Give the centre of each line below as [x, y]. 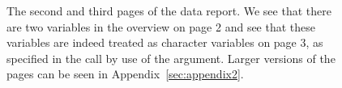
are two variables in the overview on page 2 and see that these [161, 26]
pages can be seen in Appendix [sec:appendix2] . [125, 74]
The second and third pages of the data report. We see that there [169, 10]
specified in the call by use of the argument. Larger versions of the [171, 58]
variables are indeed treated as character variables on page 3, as [165, 42]
